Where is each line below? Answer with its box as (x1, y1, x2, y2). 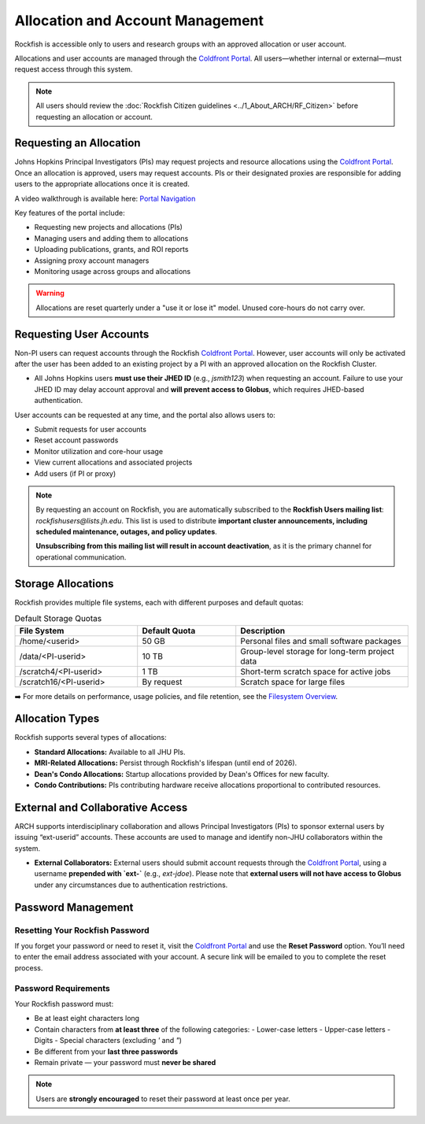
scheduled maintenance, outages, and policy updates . (35, 527, 218, 537)
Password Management (14, 900, 134, 914)
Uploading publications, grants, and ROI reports (34, 245, 189, 254)
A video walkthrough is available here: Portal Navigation (14, 194, 196, 203)
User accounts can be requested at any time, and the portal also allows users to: (14, 410, 275, 420)
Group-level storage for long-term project (240, 645, 395, 656)
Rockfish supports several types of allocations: (14, 733, 167, 742)
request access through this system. (14, 65, 133, 74)
